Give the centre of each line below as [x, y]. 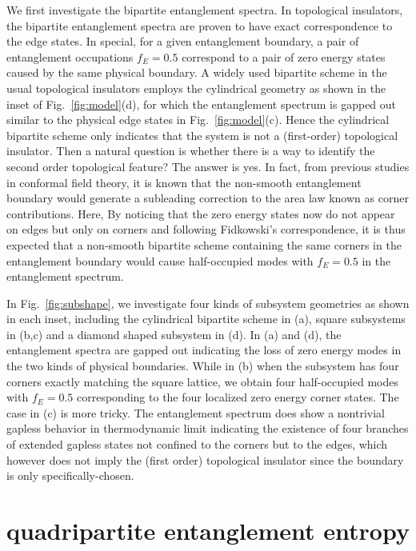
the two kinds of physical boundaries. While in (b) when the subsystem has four [203, 366]
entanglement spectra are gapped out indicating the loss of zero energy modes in [204, 350]
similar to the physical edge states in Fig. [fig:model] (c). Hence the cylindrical [198, 120]
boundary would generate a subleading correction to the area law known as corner [208, 198]
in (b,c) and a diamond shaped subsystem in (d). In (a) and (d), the [174, 334]
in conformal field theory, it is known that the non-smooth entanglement [184, 182]
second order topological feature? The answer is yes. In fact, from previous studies [208, 166]
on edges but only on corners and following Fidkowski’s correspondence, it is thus [206, 229]
